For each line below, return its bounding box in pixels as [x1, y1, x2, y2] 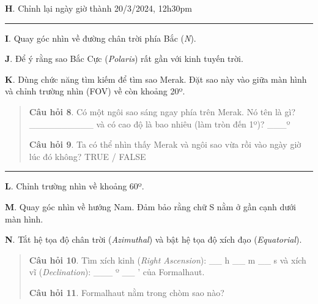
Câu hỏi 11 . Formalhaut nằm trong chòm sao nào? [29, 286, 224, 298]
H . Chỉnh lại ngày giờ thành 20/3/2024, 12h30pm [5, 2, 192, 14]
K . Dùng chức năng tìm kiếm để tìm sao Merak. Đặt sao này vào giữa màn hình [5, 72, 307, 85]
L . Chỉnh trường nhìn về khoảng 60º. [5, 180, 144, 192]
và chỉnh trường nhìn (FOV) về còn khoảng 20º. [5, 85, 185, 97]
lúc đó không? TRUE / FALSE [29, 150, 146, 162]
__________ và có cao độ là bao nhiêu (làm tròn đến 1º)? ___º [29, 117, 290, 130]
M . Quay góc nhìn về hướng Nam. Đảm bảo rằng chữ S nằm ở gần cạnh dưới [5, 200, 296, 213]
